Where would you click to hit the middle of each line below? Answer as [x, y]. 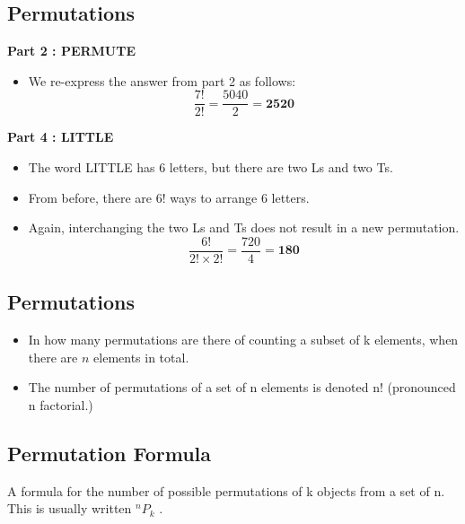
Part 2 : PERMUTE [72, 51]
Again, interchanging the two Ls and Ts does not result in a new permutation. [244, 227]
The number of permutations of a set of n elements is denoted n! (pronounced [242, 387]
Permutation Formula [109, 453]
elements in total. [141, 357]
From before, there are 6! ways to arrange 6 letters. [169, 197]
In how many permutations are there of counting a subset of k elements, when [243, 340]
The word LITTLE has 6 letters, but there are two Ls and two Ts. [211, 167]
